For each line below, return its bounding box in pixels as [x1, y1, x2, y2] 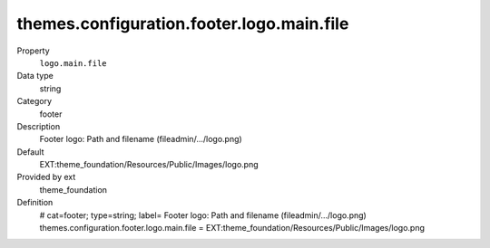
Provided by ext [16, 172, 76, 183]
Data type [16, 71, 54, 81]
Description [16, 120, 61, 131]
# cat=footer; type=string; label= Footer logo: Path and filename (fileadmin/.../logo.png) [39, 209, 367, 221]
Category [16, 96, 53, 107]
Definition [16, 197, 54, 208]
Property [16, 45, 50, 56]
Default [16, 146, 44, 157]
